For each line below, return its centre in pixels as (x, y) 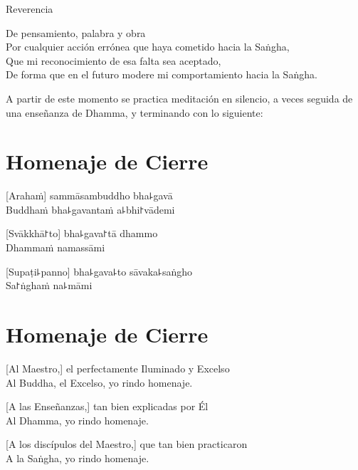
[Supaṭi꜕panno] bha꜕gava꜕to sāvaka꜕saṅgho (99, 271)
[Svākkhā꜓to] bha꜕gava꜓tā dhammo (82, 233)
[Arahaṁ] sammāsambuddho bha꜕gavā (89, 195)
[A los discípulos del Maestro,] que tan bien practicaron (127, 444)
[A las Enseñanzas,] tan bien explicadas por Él (107, 406)
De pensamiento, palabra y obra (76, 32)
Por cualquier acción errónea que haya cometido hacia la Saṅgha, (148, 47)
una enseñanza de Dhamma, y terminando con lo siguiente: (135, 112)
